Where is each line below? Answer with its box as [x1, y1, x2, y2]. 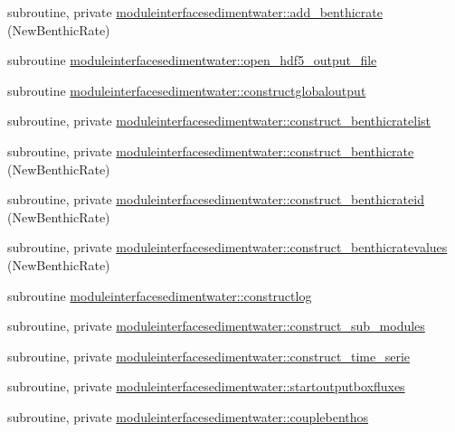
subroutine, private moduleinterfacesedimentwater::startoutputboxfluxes [7, 377, 405, 396]
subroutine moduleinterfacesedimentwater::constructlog [7, 286, 312, 305]
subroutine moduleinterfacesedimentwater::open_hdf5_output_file [7, 51, 377, 70]
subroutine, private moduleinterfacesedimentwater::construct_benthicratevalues [7, 238, 448, 257]
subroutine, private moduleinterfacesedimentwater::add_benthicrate [7, 3, 383, 21]
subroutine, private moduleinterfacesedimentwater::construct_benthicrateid [7, 190, 424, 209]
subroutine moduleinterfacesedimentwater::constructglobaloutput [7, 80, 366, 99]
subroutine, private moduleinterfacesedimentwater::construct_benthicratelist [7, 111, 431, 130]
